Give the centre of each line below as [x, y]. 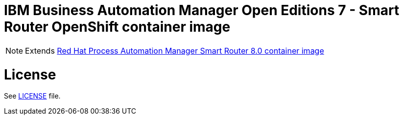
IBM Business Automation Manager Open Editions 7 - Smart [202, 10]
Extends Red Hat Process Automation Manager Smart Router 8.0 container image [175, 50]
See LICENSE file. [32, 96]
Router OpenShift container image [117, 27]
